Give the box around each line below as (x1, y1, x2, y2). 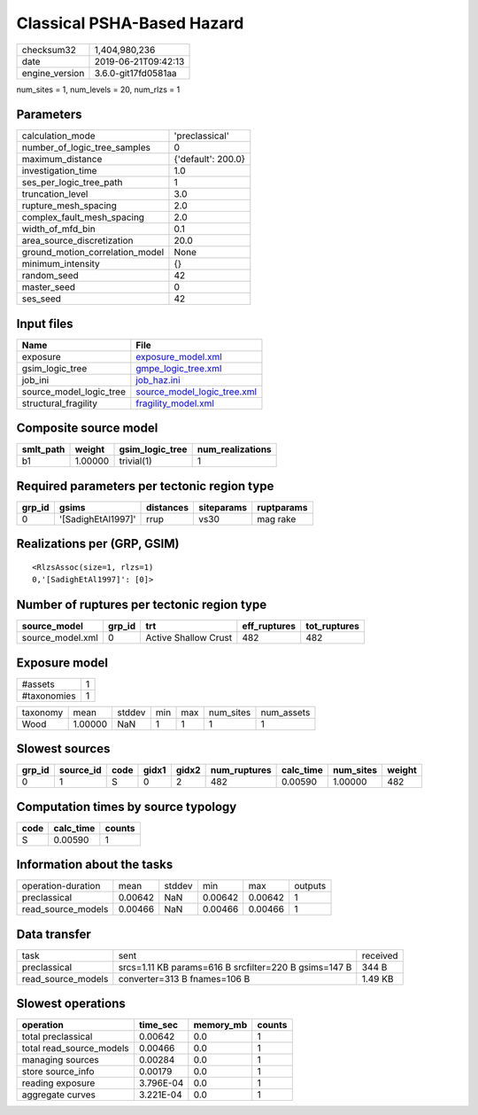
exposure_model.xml (135, 350, 223, 363)
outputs (293, 880, 327, 893)
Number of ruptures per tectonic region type (16, 597, 267, 612)
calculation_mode (21, 129, 96, 142)
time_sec (138, 1019, 179, 1032)
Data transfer (16, 926, 92, 941)
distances (146, 502, 189, 513)
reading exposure (21, 1077, 96, 1089)
